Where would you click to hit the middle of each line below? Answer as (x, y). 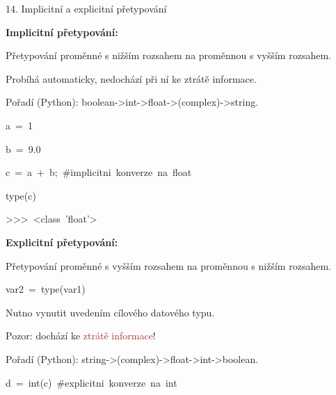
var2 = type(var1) (46, 289)
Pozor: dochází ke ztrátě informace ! (81, 336)
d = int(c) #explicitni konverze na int (91, 382)
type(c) (21, 195)
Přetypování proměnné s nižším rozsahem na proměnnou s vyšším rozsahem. (168, 55)
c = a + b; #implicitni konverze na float (99, 172)
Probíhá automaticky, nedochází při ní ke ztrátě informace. (131, 78)
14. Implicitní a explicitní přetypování (86, 8)
